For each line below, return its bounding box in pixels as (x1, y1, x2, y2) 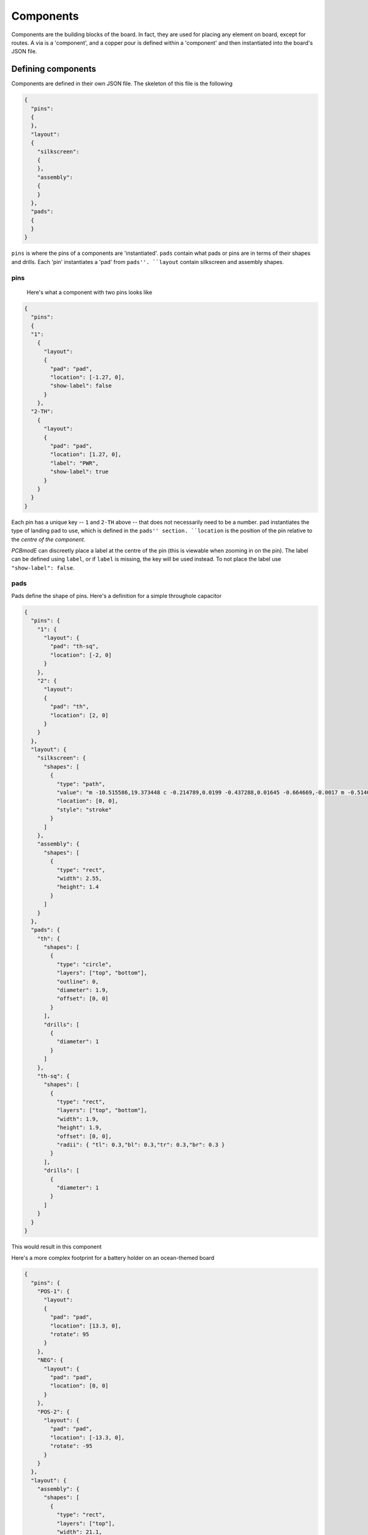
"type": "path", (56, 780, 105, 787)
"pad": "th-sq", (50, 643, 99, 650)
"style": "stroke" (56, 806, 112, 813)
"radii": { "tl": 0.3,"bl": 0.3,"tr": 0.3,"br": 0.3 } (56, 1141, 225, 1148)
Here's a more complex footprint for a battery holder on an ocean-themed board (11, 1254, 215, 1262)
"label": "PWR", (50, 459, 99, 467)
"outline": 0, (56, 978, 99, 985)
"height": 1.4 (56, 884, 99, 890)
